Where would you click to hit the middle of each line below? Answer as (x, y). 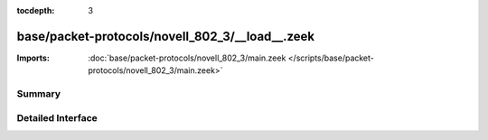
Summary (39, 94)
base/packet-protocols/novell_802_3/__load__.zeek (166, 36)
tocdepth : (36, 10)
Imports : (33, 58)
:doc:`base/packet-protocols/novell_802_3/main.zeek (187, 58)
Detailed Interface (57, 117)
